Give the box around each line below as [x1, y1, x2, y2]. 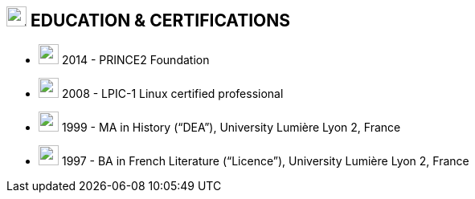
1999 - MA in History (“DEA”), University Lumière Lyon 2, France [61, 120, 401, 135]
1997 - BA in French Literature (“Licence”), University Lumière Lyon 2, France [61, 154, 469, 169]
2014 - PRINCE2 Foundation [61, 53, 210, 67]
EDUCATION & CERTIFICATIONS [30, 10, 291, 30]
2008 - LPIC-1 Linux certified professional [61, 87, 284, 101]
